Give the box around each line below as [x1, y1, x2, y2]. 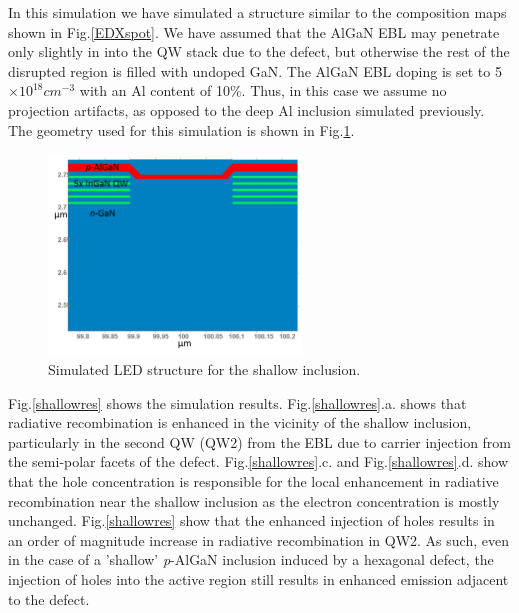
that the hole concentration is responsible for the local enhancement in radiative [8, 470, 499, 491]
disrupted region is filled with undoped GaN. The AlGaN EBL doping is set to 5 [8, 60, 502, 81]
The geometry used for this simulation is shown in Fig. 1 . [8, 119, 355, 140]
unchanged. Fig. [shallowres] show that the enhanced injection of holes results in [8, 510, 495, 531]
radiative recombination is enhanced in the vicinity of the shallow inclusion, [8, 412, 472, 433]
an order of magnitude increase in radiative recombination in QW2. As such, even [8, 529, 509, 550]
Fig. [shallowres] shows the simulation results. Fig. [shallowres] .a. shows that [8, 392, 467, 413]
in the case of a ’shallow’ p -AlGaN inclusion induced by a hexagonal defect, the [8, 549, 494, 570]
